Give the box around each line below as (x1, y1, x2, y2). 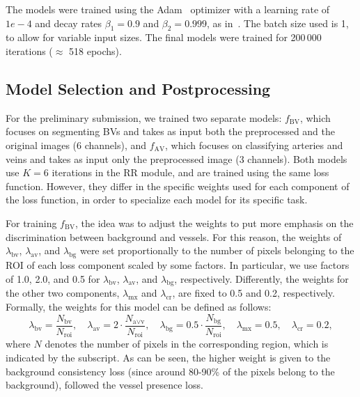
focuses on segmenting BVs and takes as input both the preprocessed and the (6, 124, 336, 139)
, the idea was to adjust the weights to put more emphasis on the (75, 215, 354, 230)
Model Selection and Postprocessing (6, 77, 271, 99)
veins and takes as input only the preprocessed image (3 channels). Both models (6, 151, 347, 166)
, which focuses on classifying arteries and (165, 137, 343, 152)
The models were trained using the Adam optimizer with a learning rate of (6, 2, 330, 16)
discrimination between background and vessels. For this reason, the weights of (6, 229, 342, 244)
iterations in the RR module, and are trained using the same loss (52, 165, 329, 180)
